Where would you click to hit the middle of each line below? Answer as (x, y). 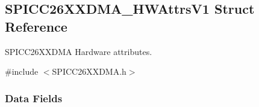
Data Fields (34, 98)
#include (22, 71)
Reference (36, 26)
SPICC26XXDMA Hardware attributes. (79, 51)
